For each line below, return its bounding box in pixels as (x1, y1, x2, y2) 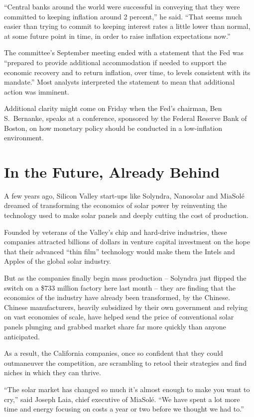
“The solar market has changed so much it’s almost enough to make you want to (4, 384, 250, 394)
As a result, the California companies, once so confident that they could (4, 348, 223, 358)
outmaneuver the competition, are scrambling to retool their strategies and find (4, 357, 247, 368)
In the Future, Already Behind (4, 161, 220, 182)
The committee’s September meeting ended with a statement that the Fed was (4, 47, 244, 58)
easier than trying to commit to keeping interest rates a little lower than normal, (4, 21, 251, 31)
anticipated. (4, 331, 40, 341)
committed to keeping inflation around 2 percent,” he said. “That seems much (4, 11, 242, 21)
